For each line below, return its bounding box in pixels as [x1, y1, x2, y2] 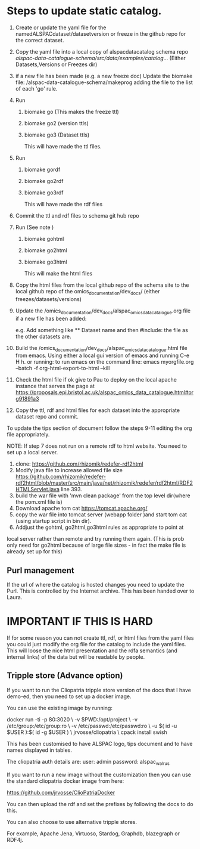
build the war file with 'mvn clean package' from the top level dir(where [15, 492, 190, 499]
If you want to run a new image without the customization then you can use [7, 771, 191, 778]
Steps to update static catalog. [7, 4, 162, 18]
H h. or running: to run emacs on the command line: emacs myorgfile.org [15, 358, 194, 365]
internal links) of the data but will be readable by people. [7, 653, 145, 661]
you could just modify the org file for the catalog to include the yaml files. [7, 641, 186, 648]
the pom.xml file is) [15, 498, 63, 506]
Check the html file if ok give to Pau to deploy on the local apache [15, 376, 177, 383]
